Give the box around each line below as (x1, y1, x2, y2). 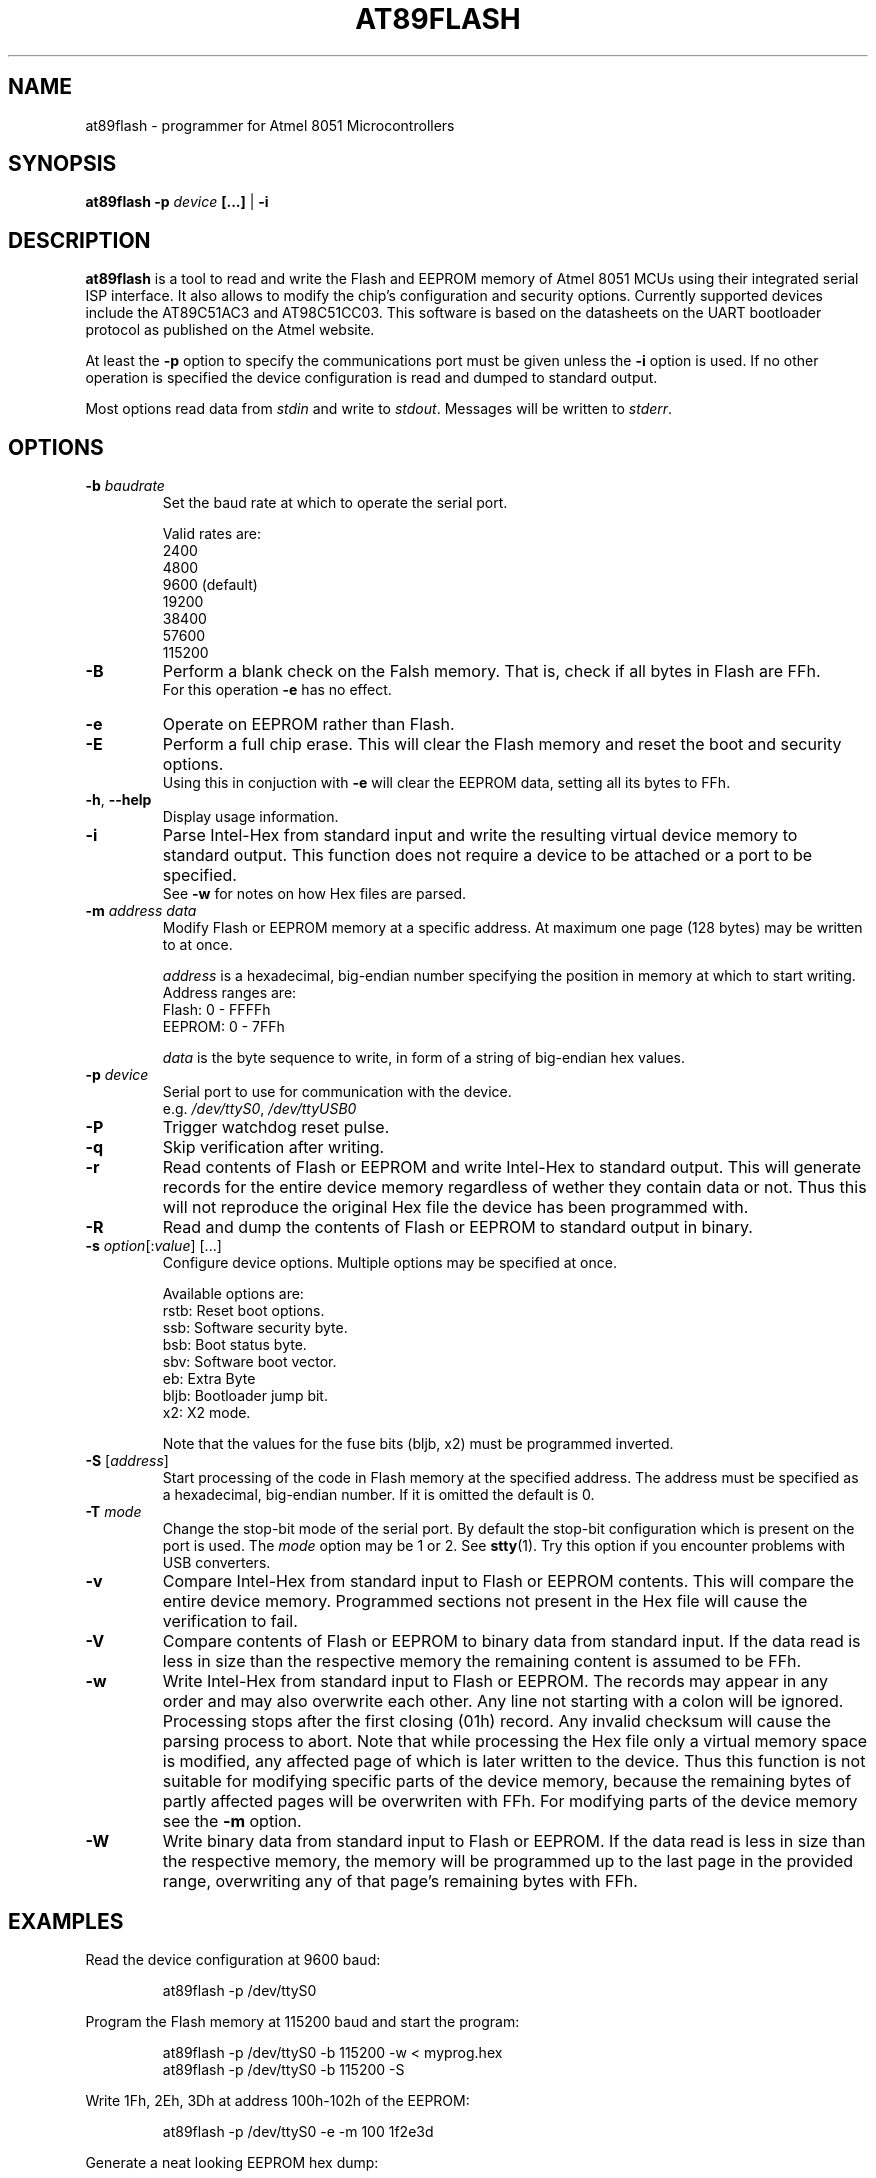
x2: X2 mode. (162, 1404, 251, 1422)
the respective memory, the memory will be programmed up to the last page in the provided (162, 1851, 854, 1872)
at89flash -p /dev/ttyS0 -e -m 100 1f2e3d (162, 2122, 434, 2140)
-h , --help (85, 791, 152, 809)
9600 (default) (162, 576, 258, 594)
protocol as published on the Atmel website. (85, 321, 375, 339)
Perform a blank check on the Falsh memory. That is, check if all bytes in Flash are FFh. (162, 661, 821, 682)
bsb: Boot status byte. (162, 1336, 307, 1354)
